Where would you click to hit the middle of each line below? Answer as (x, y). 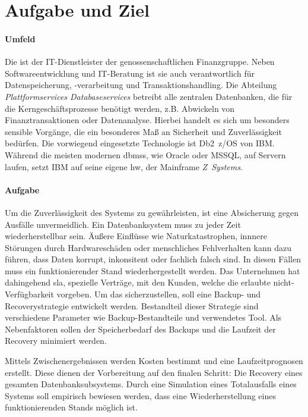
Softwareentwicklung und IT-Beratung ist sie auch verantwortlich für (130, 73)
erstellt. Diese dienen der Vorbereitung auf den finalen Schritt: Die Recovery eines (154, 372)
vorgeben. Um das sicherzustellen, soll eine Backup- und (159, 294)
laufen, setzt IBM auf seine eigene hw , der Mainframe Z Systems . (124, 166)
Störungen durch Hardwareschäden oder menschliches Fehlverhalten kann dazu (148, 247)
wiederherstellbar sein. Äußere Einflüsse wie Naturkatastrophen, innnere (136, 236)
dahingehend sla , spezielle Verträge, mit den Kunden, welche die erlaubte (138, 282)
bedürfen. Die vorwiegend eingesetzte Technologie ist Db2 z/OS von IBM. (140, 143)
